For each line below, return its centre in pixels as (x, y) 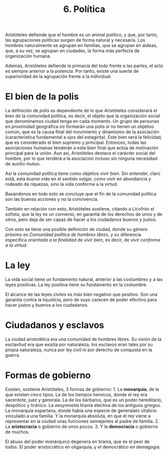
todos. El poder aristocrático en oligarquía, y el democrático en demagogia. (83, 446)
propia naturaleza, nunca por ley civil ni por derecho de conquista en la (79, 350)
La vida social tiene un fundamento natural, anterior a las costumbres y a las (84, 280)
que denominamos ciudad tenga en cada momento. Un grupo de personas (82, 121)
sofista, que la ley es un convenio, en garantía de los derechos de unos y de (84, 214)
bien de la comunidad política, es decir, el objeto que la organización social (83, 116)
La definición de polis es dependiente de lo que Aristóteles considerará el (81, 111)
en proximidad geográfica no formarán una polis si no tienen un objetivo (80, 127)
